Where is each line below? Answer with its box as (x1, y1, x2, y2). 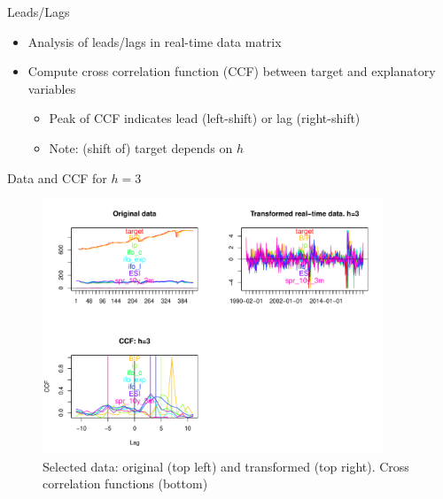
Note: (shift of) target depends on (49, 138, 233, 157)
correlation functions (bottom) (43, 474, 208, 493)
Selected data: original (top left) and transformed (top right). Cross (43, 457, 409, 475)
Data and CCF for (7, 168, 107, 187)
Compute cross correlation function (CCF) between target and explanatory (27, 62, 436, 81)
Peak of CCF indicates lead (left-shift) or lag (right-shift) (49, 109, 361, 127)
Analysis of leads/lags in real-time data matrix (27, 32, 282, 50)
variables (27, 79, 76, 97)
